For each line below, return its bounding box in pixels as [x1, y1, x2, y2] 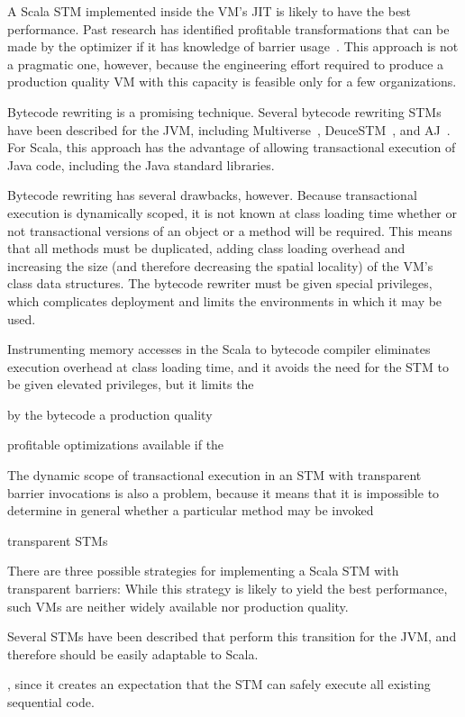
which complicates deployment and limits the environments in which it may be [7, 291, 442, 310]
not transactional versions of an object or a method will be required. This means [7, 221, 452, 240]
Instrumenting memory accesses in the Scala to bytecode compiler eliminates [7, 340, 431, 358]
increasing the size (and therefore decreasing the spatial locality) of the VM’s [7, 256, 433, 275]
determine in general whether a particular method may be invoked [7, 501, 374, 520]
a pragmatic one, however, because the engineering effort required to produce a [7, 54, 444, 73]
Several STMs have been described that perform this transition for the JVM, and [7, 627, 457, 646]
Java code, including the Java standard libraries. [7, 155, 275, 174]
